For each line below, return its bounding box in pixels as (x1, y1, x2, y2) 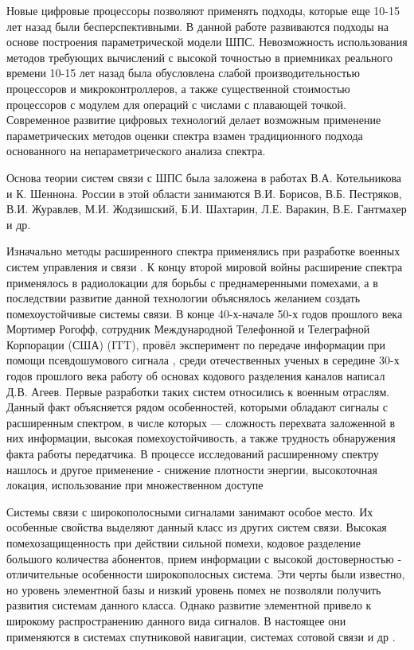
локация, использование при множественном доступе (6, 477, 264, 493)
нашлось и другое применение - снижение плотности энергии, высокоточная (6, 461, 377, 477)
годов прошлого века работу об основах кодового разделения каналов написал (6, 368, 385, 384)
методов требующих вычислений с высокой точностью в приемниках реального (6, 49, 393, 65)
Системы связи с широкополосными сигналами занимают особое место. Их (6, 503, 373, 520)
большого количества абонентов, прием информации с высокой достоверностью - (6, 550, 402, 566)
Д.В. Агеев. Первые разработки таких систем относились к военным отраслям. (6, 383, 390, 399)
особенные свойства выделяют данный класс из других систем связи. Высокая (6, 519, 387, 535)
